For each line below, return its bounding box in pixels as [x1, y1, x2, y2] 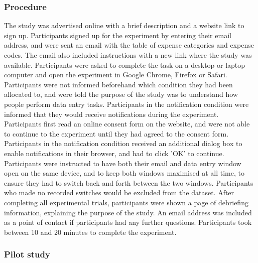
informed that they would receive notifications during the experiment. [4, 108, 219, 119]
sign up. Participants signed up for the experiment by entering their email [4, 30, 231, 40]
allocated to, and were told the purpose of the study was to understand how [4, 89, 238, 99]
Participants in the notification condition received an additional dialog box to [4, 138, 242, 149]
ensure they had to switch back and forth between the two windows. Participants [4, 177, 253, 188]
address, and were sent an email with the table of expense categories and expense [4, 40, 254, 50]
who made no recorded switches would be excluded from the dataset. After [4, 187, 234, 198]
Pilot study [4, 248, 50, 260]
